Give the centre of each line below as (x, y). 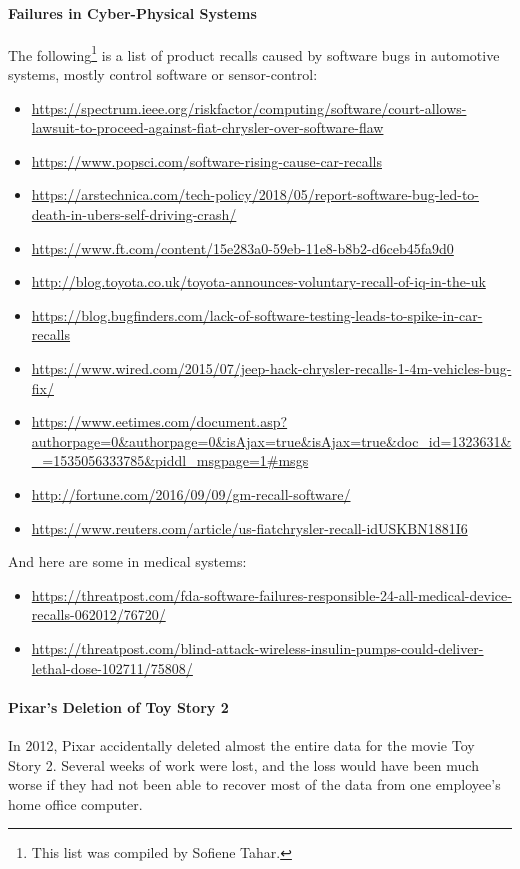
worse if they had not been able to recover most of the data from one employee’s (254, 784)
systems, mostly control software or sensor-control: (163, 74)
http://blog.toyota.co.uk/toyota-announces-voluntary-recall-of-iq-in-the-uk (258, 281)
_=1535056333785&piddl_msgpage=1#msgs (170, 460)
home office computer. (75, 803)
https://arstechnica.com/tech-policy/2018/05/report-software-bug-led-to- (255, 194)
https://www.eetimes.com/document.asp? (159, 421)
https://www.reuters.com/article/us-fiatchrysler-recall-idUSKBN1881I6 (249, 527)
